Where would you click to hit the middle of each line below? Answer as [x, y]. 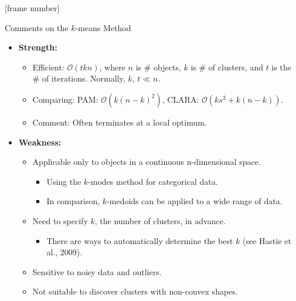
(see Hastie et [267, 240]
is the [281, 67]
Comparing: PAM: [65, 99]
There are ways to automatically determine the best [140, 240]
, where [112, 67]
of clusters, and [236, 67]
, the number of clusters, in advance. [160, 220]
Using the [64, 181]
